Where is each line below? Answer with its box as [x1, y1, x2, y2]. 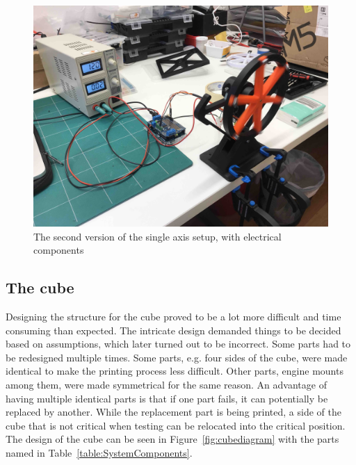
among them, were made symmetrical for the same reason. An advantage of [6, 377, 327, 391]
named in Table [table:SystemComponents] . [6, 445, 193, 459]
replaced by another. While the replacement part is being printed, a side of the [6, 405, 341, 419]
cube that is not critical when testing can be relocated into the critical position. [6, 418, 346, 432]
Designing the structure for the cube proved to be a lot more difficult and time [6, 309, 341, 323]
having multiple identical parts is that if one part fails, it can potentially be [6, 391, 328, 405]
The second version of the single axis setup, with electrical [33, 229, 282, 243]
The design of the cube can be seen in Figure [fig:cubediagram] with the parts [6, 432, 339, 446]
